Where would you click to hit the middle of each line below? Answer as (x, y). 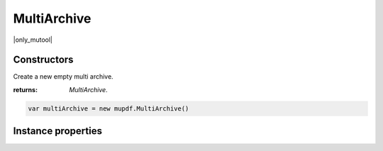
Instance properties (58, 131)
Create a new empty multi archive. (63, 77)
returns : (26, 89)
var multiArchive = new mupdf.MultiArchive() (109, 108)
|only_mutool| (33, 40)
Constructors (43, 60)
